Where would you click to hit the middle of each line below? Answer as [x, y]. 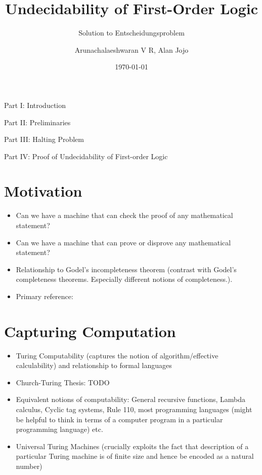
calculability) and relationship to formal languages [94, 365]
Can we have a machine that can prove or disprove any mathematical [123, 242]
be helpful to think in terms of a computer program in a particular [119, 419]
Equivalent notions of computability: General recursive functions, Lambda [130, 399]
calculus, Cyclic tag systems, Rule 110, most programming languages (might [134, 409]
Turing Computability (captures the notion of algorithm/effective [117, 355]
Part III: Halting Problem [44, 139]
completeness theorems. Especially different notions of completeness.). [124, 279]
